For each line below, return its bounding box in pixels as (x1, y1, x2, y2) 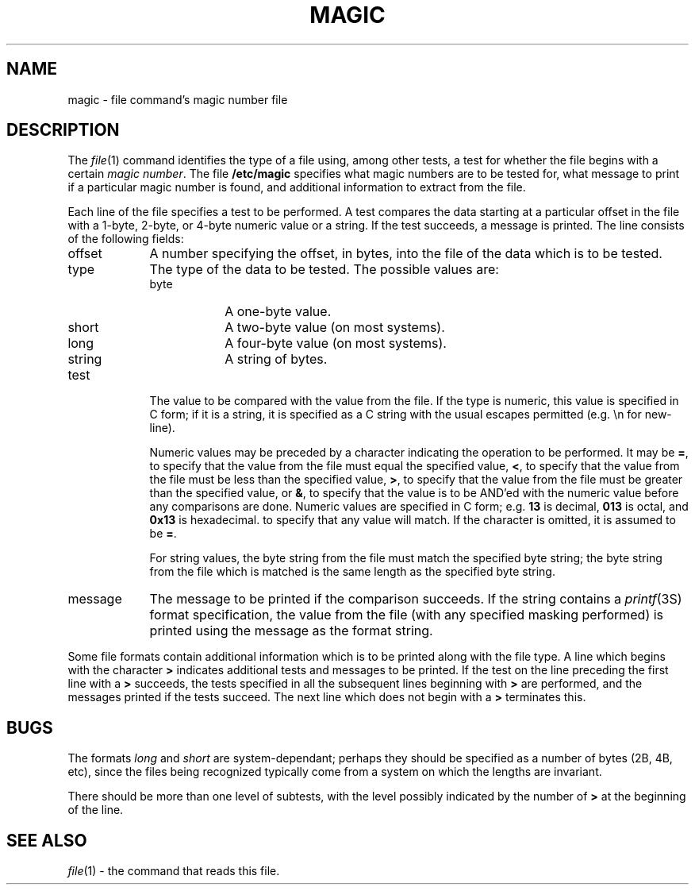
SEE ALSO (6, 830, 87, 850)
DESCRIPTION (6, 120, 120, 141)
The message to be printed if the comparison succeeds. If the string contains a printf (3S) (149, 591, 682, 607)
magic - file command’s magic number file (67, 92, 288, 106)
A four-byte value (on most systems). (225, 335, 447, 352)
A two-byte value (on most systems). (225, 319, 445, 336)
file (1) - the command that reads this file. (67, 864, 280, 878)
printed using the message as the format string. (149, 623, 433, 639)
